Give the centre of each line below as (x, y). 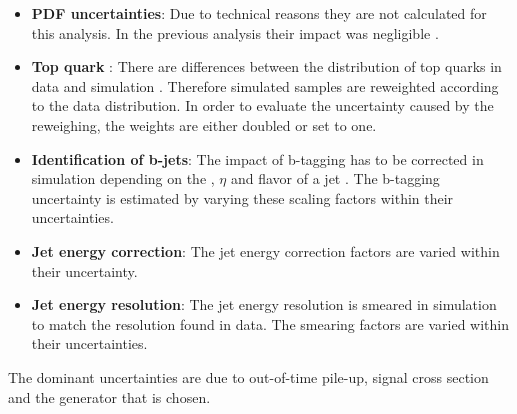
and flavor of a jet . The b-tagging (335, 178)
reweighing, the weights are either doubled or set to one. (204, 124)
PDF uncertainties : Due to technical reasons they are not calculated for (259, 13)
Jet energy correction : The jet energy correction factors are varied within (265, 250)
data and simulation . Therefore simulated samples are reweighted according (265, 85)
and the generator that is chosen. (109, 396)
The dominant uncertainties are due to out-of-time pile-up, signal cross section (248, 376)
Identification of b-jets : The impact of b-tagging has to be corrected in (257, 158)
